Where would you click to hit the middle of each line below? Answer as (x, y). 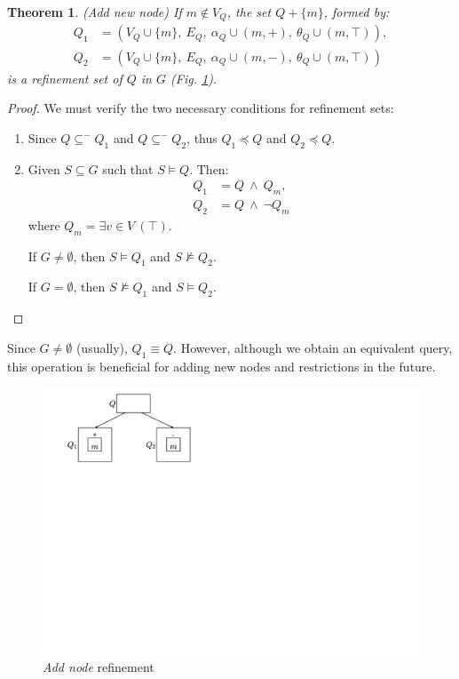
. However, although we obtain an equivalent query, (313, 347)
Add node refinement (99, 666)
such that (128, 168)
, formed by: (356, 12)
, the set (249, 12)
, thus (202, 137)
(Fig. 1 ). (194, 78)
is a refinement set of (65, 78)
